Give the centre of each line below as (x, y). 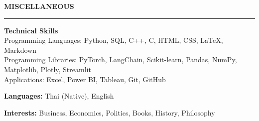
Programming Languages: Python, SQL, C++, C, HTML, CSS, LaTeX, (114, 40)
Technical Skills (31, 30)
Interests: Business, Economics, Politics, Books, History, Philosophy (110, 112)
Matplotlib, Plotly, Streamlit (48, 69)
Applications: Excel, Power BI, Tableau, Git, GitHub (85, 79)
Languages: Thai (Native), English (59, 96)
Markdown (20, 50)
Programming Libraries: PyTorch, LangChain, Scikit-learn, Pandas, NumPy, (121, 60)
